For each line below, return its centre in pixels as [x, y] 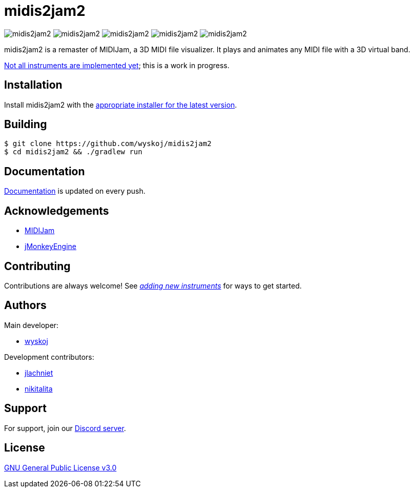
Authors [25, 305]
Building [26, 125]
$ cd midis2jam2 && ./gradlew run [73, 152]
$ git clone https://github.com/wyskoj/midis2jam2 [108, 144]
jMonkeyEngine [50, 247]
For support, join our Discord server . [65, 428]
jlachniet [39, 373]
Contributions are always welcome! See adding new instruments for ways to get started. [153, 285]
